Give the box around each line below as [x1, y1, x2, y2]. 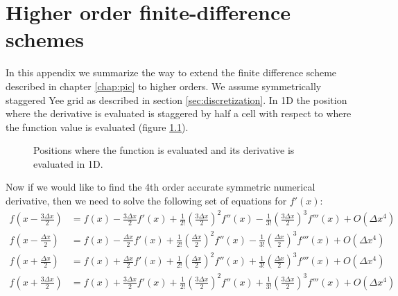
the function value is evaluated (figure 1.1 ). [6, 119, 189, 134]
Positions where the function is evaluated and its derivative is [33, 143, 295, 157]
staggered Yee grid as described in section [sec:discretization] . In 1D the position [6, 92, 347, 107]
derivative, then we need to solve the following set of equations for [6, 193, 287, 208]
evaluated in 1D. [33, 156, 103, 171]
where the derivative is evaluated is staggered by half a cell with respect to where [6, 106, 352, 121]
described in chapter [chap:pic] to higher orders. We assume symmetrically [6, 78, 322, 93]
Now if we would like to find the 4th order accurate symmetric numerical [6, 180, 315, 194]
